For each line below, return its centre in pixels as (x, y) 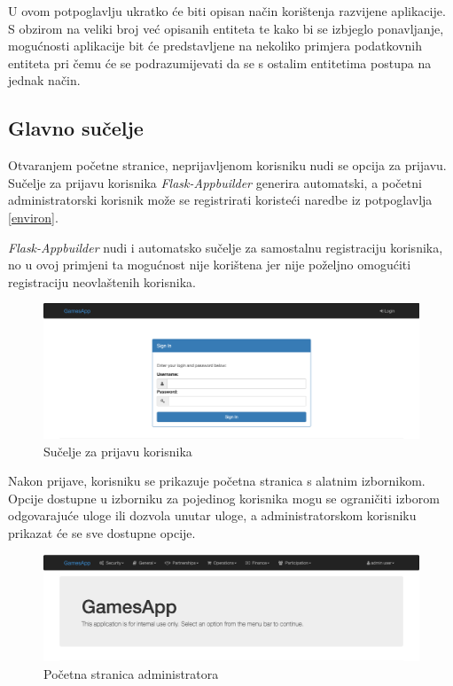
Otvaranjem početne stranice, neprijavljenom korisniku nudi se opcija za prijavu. (227, 165)
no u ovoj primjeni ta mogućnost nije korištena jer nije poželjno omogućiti (210, 265)
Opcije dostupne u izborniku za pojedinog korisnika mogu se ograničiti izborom (224, 498)
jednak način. (44, 80)
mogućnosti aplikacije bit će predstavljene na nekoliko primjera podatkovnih (215, 46)
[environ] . (33, 217)
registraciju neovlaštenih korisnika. (102, 281)
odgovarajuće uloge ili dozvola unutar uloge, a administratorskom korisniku (212, 515)
